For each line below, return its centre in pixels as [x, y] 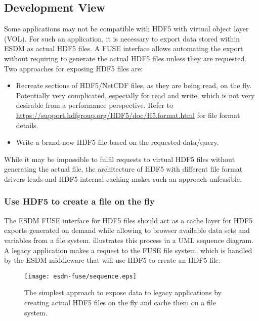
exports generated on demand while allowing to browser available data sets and [127, 230]
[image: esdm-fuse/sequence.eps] [80, 276]
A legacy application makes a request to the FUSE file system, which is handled [128, 250]
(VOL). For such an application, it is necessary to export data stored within [122, 38]
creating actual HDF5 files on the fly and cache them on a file [120, 302]
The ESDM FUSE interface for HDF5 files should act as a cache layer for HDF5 [128, 220]
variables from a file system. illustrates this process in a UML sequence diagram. [129, 240]
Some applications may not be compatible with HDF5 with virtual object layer [126, 29]
